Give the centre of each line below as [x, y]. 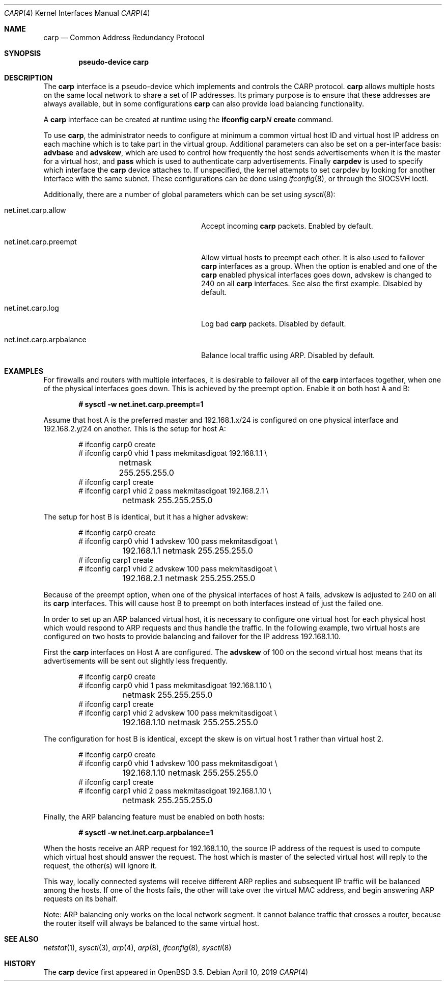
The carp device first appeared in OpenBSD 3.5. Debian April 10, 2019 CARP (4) [176, 972]
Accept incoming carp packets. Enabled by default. [287, 226]
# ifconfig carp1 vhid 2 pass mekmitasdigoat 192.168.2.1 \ [174, 491]
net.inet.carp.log [32, 308]
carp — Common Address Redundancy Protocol [124, 37]
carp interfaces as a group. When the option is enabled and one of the [319, 266]
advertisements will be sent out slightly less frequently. [136, 661]
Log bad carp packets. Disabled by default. [274, 324]
